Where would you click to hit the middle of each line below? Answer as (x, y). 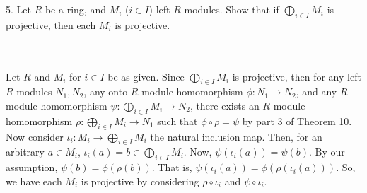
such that (177, 121)
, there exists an (225, 105)
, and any (316, 92)
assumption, (32, 167)
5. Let (18, 9)
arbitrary (25, 152)
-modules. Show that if (230, 9)
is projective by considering (140, 181)
